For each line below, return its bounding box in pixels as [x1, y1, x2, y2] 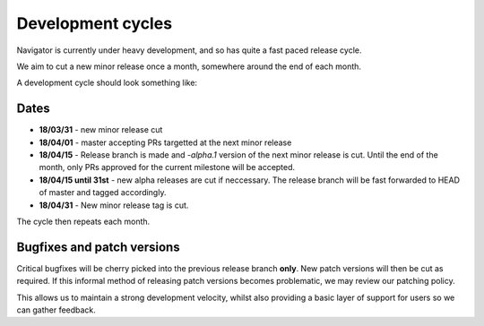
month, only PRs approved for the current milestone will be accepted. [39, 162, 296, 173]
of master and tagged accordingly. [39, 187, 167, 198]
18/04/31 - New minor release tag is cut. [39, 200, 189, 210]
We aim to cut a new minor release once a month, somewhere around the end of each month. [16, 61, 362, 72]
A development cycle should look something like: [16, 77, 197, 89]
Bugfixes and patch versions [16, 239, 180, 254]
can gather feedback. [16, 305, 96, 315]
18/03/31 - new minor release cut [39, 124, 163, 135]
